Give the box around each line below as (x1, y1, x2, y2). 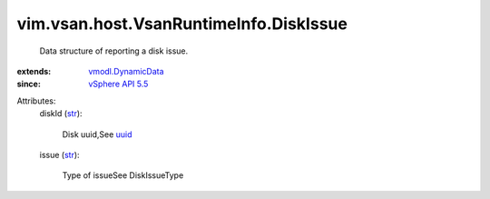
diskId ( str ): (39, 108, 83, 119)
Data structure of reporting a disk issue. (39, 45, 189, 56)
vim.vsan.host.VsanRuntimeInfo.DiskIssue (16, 14, 348, 34)
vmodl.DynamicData (88, 65, 164, 76)
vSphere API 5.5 (88, 78, 149, 90)
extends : (16, 65, 52, 76)
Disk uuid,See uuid (62, 128, 132, 140)
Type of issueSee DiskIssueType (62, 170, 184, 181)
